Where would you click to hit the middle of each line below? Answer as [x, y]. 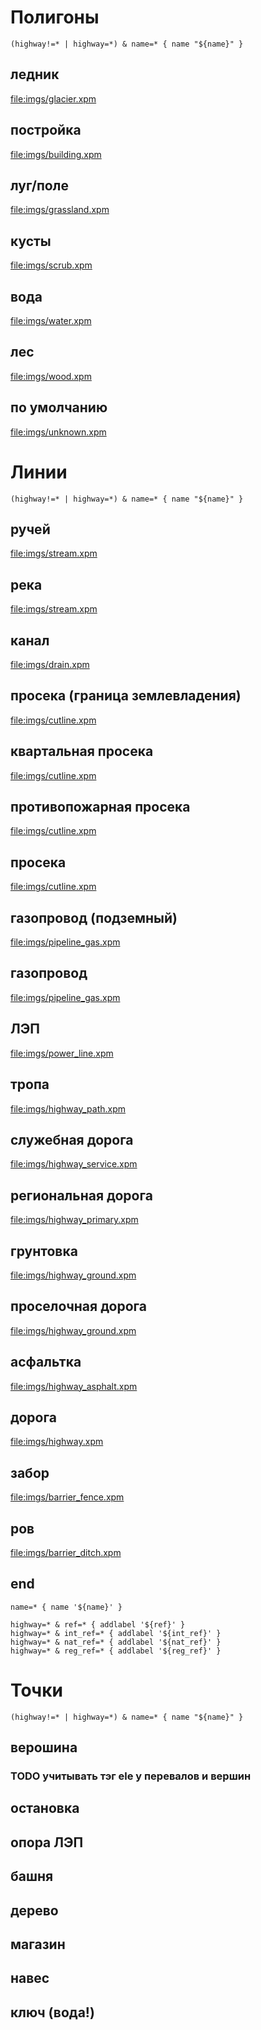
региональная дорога [81, 1195]
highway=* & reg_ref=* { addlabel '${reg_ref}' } [116, 1651]
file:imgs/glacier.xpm [53, 98]
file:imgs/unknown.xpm [58, 432]
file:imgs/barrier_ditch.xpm [66, 1552]
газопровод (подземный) [94, 917]
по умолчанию [59, 407]
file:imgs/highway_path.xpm [68, 1108]
